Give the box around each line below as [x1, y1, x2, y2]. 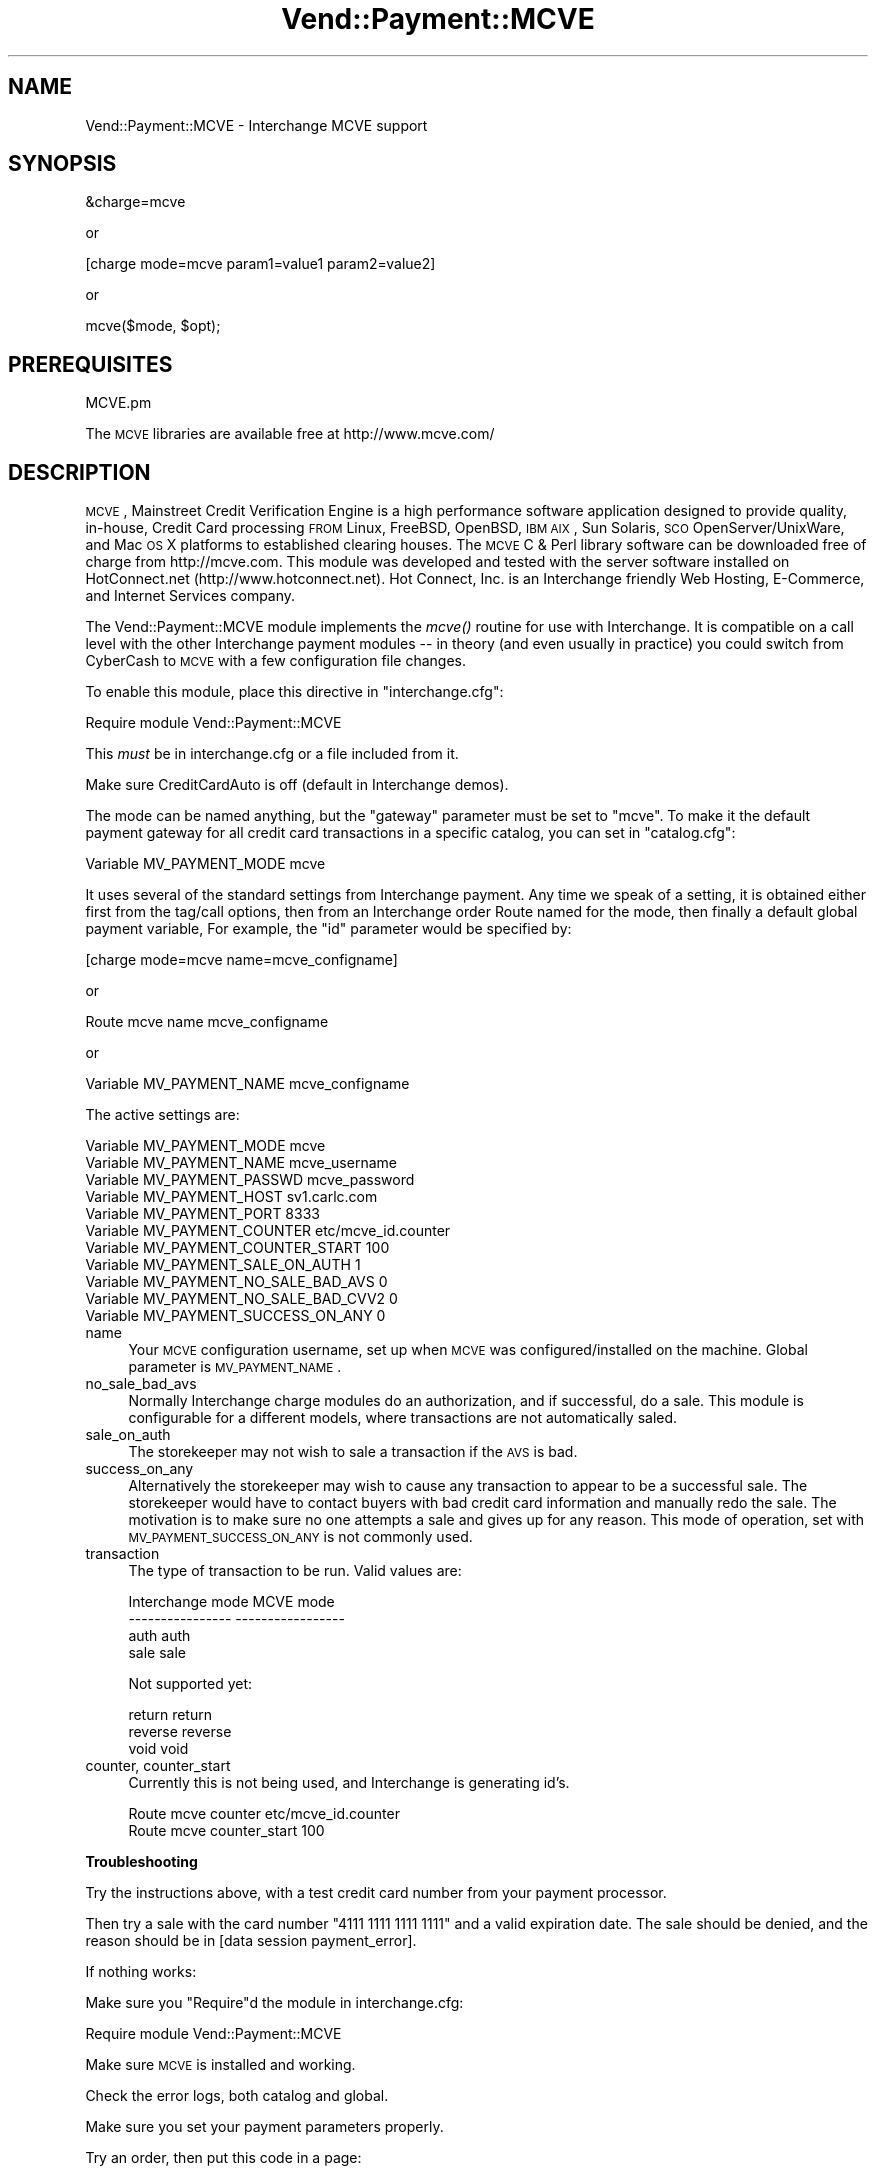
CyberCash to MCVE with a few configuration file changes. [85, 652, 467, 670]
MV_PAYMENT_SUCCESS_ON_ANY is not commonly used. [128, 1528, 473, 1546]
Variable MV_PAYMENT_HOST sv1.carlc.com [85, 1188, 378, 1206]
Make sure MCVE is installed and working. [85, 2056, 356, 2074]
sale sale [128, 1644, 186, 1662]
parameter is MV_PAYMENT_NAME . [128, 1358, 342, 1376]
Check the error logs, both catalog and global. [85, 2087, 389, 2105]
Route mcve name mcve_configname [85, 1013, 329, 1031]
